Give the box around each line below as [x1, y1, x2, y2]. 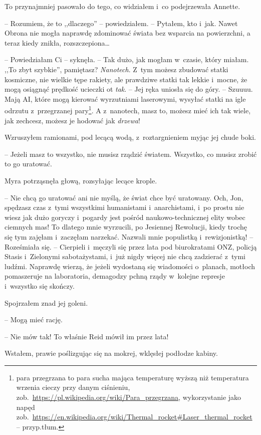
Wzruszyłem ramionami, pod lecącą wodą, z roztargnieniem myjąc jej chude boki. [5, 132, 256, 142]
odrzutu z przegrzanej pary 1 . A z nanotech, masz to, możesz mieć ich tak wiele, [5, 104, 251, 115]
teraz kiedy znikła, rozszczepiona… [5, 37, 110, 48]
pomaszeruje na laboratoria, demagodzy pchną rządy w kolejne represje [5, 271, 225, 281]
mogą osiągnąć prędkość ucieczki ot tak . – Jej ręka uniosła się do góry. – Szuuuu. [5, 84, 253, 94]
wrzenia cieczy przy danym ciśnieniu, [16, 382, 130, 392]
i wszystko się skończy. [5, 280, 75, 291]
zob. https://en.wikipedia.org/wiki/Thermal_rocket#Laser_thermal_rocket [16, 411, 252, 422]
